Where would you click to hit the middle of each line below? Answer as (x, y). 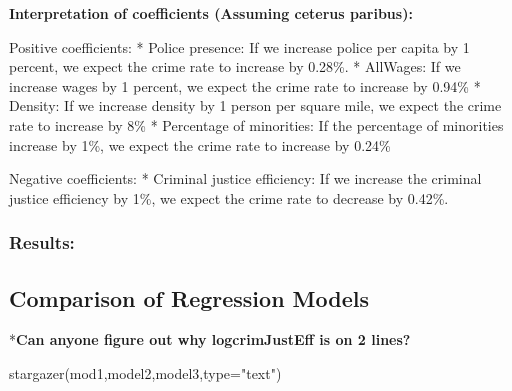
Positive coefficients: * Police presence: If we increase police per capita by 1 (239, 46)
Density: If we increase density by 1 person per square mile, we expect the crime (255, 105)
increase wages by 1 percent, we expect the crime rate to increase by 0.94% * (245, 85)
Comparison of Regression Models (189, 297)
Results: (42, 242)
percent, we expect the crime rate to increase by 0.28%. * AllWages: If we (235, 66)
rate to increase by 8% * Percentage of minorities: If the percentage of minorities (256, 124)
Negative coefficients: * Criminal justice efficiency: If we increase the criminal (245, 178)
